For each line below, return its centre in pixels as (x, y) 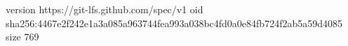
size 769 (22, 37)
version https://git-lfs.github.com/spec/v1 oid (105, 9)
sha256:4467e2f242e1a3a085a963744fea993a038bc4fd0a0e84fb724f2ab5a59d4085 (174, 23)
